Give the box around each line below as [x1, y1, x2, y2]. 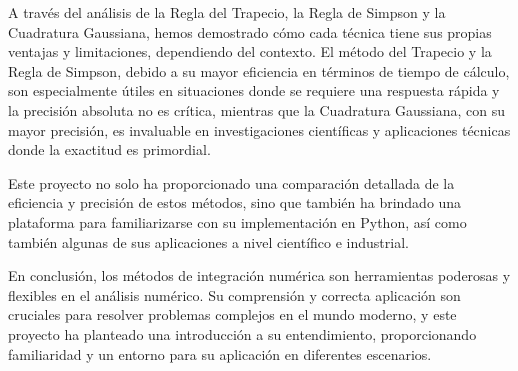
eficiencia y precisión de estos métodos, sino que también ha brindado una [8, 192, 462, 213]
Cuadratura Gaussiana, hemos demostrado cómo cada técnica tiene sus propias [8, 21, 492, 42]
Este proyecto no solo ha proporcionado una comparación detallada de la [8, 172, 455, 193]
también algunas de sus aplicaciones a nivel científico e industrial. [8, 231, 409, 252]
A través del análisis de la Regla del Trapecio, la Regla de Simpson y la [8, 2, 446, 22]
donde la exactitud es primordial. [8, 139, 211, 160]
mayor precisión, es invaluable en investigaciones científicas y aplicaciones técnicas [8, 119, 511, 140]
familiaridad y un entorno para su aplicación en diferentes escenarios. [8, 343, 432, 364]
